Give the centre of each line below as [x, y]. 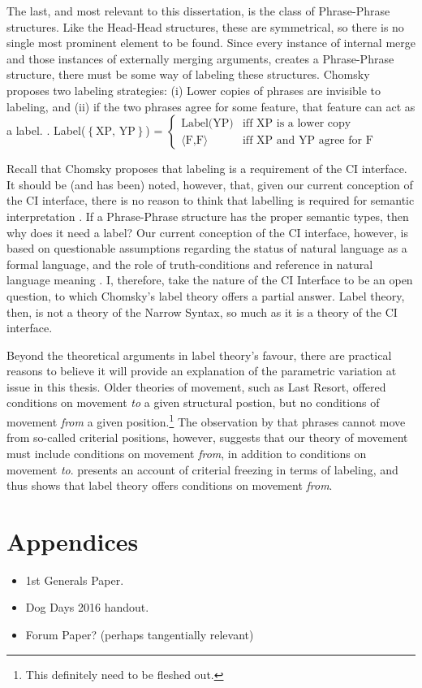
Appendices [73, 541]
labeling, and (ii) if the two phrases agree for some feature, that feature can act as [211, 106]
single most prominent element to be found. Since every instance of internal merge [211, 43]
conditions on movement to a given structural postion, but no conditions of [193, 402]
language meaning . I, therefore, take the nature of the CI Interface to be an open [210, 280]
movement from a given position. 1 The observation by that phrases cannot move [206, 420]
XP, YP [116, 132]
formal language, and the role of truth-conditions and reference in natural [190, 264]
